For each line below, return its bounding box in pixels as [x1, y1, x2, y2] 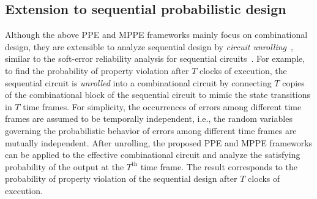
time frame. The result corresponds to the [140, 160, 297, 173]
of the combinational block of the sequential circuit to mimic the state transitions [5, 88, 310, 101]
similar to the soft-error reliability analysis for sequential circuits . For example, [5, 52, 305, 65]
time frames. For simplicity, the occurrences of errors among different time [23, 100, 302, 113]
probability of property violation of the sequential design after [5, 172, 237, 185]
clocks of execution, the [199, 64, 287, 77]
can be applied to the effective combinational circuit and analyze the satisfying [5, 148, 300, 161]
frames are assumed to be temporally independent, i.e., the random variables [5, 112, 293, 125]
